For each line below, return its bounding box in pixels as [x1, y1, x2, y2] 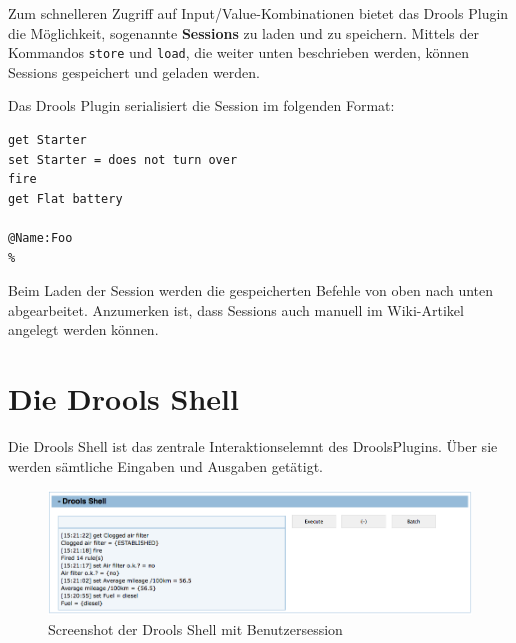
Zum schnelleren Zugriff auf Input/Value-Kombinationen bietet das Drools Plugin [8, 3, 509, 23]
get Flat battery [8, 191, 123, 206]
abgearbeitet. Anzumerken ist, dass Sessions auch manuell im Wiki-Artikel [8, 299, 464, 320]
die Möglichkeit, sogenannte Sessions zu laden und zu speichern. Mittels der [8, 22, 479, 43]
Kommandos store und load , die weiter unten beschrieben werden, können [8, 42, 470, 63]
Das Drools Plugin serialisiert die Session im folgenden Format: [8, 95, 395, 116]
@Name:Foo [8, 231, 73, 245]
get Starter [8, 133, 87, 148]
